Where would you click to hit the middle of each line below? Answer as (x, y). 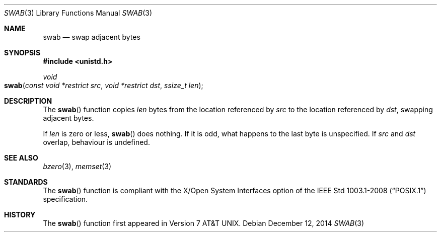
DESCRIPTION (28, 101)
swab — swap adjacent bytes (92, 37)
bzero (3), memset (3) (77, 166)
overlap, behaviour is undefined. (96, 142)
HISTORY (20, 215)
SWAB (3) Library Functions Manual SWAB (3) (78, 13)
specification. (65, 199)
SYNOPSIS (22, 53)
